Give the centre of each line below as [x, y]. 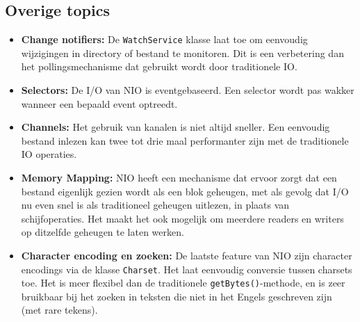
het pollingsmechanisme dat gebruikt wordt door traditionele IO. [159, 66]
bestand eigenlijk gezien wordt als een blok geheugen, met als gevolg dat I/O [185, 191]
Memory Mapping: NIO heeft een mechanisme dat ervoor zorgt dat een [179, 178]
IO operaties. [49, 154]
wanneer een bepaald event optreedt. [99, 103]
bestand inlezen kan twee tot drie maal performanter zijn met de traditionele [185, 140]
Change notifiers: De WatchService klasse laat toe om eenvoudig [164, 39]
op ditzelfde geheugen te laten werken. [103, 232]
